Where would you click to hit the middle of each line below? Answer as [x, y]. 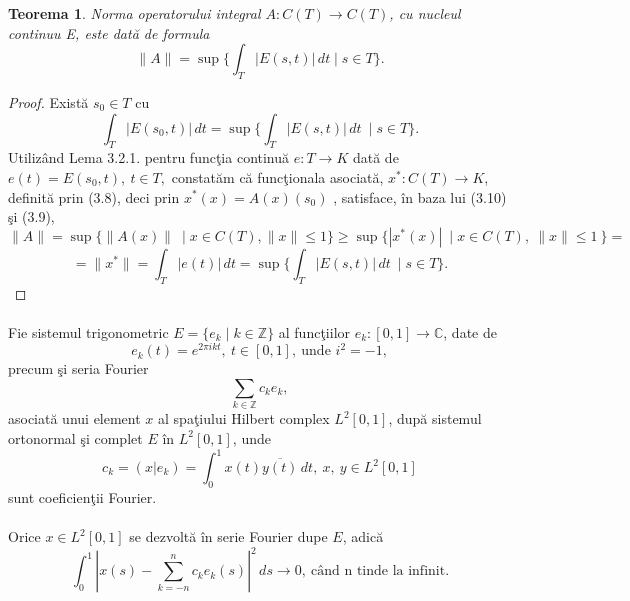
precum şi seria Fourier [78, 368]
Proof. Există [48, 101]
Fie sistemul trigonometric [88, 331]
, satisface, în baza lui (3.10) [420, 196]
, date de [470, 331]
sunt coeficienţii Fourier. [82, 496]
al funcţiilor [314, 331]
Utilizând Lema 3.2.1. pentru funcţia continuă [149, 157]
